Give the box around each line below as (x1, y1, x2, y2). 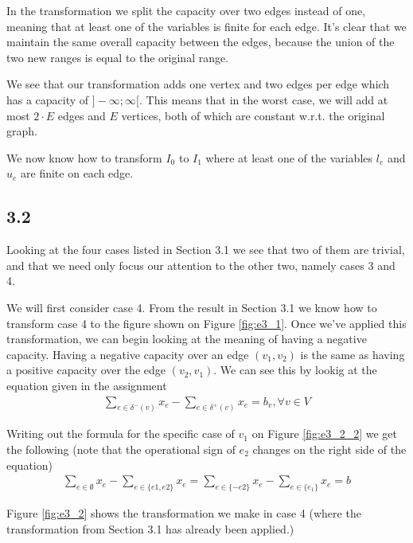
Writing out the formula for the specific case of (6, 425, 235, 442)
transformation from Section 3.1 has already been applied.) (6, 520, 294, 537)
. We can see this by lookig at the (213, 361, 377, 378)
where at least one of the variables (205, 149, 373, 166)
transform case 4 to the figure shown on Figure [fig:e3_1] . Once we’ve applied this (6, 314, 407, 331)
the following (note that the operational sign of (6, 440, 236, 457)
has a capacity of (6, 91, 89, 107)
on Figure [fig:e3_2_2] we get (251, 425, 397, 442)
